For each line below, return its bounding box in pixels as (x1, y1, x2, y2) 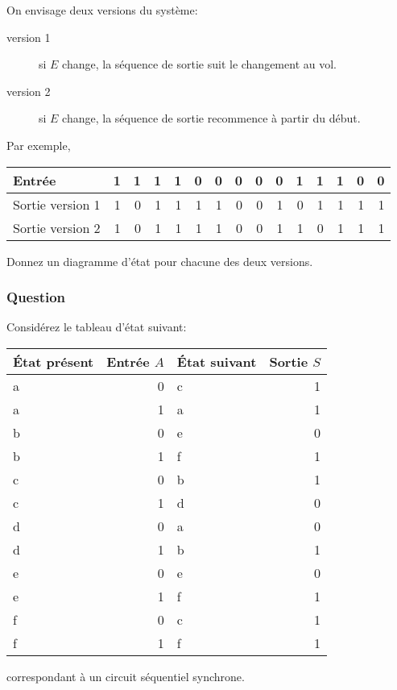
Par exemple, (6, 136, 71, 153)
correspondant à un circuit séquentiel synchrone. (6, 667, 245, 684)
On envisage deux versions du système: (6, 2, 198, 18)
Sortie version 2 (13, 218, 101, 237)
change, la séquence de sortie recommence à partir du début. (62, 110, 361, 127)
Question (6, 287, 66, 307)
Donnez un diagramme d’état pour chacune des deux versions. (6, 252, 313, 269)
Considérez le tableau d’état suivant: (6, 318, 187, 335)
